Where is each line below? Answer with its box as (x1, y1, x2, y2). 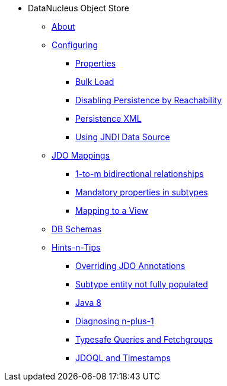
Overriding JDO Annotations (75, 261, 186, 271)
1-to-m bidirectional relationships (75, 169, 204, 179)
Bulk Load (75, 77, 114, 87)
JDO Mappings (52, 150, 110, 160)
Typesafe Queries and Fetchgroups (75, 334, 213, 344)
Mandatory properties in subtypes (75, 187, 208, 197)
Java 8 (75, 298, 101, 308)
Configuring (52, 40, 98, 50)
